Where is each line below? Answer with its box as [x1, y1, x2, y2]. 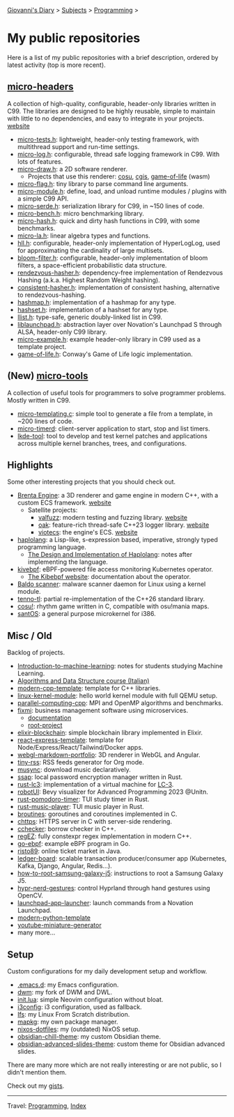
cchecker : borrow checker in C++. [17, 825, 116, 833]
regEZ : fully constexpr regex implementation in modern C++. [17, 832, 192, 840]
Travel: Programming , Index [7, 1102, 87, 1110]
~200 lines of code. [17, 417, 74, 425]
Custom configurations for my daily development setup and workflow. [7, 967, 208, 975]
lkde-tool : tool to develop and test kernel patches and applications [17, 431, 208, 440]
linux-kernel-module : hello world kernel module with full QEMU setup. [17, 691, 218, 700]
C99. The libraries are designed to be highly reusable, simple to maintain [7, 107, 216, 115]
